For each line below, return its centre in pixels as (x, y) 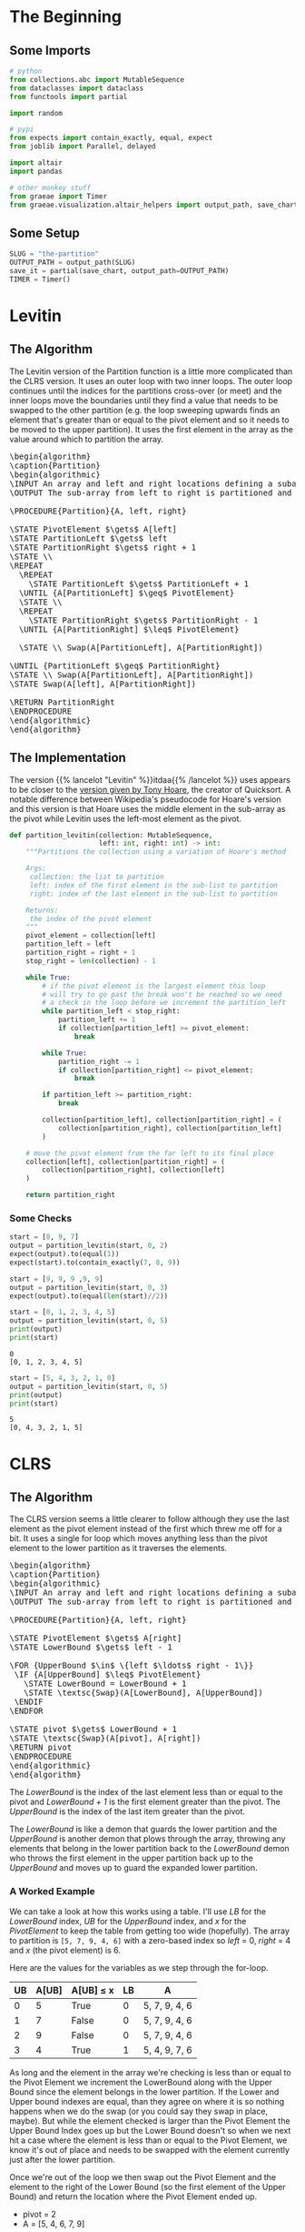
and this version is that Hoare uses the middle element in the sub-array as (148, 808)
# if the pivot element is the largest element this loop (154, 986)
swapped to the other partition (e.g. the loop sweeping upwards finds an (145, 410)
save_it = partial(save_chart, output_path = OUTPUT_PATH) (119, 270)
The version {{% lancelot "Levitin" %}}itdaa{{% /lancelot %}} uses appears (150, 779)
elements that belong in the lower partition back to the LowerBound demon (150, 1849)
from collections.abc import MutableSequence (97, 79)
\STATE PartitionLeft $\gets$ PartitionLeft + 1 (139, 583)
